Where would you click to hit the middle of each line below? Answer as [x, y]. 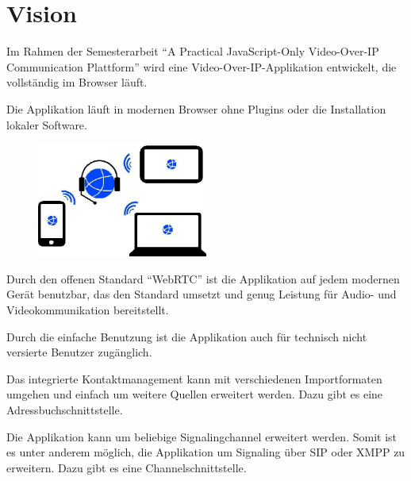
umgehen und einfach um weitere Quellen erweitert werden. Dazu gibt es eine [195, 394]
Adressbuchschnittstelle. [65, 409]
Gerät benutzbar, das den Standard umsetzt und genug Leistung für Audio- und [202, 294]
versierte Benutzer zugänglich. [79, 352]
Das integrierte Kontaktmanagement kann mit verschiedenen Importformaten [194, 378]
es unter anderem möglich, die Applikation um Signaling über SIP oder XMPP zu [206, 452]
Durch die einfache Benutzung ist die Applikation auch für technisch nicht [187, 336]
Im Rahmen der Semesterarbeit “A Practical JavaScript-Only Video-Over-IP [193, 51]
